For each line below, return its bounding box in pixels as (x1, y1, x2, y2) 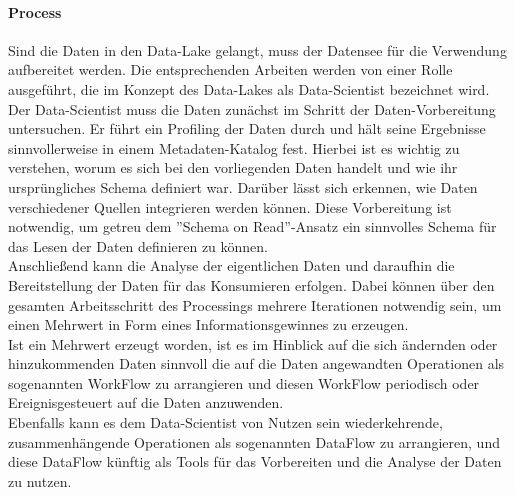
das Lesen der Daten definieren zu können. (8, 235, 269, 256)
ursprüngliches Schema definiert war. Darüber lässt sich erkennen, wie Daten (8, 176, 478, 197)
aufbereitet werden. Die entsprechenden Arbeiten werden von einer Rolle (8, 59, 453, 80)
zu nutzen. (8, 470, 72, 491)
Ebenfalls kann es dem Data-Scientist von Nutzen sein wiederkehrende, (8, 412, 443, 433)
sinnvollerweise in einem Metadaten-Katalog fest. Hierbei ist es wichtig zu (8, 137, 460, 158)
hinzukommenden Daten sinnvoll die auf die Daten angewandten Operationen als (8, 353, 505, 374)
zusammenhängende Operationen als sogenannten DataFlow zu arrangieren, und (8, 431, 500, 452)
